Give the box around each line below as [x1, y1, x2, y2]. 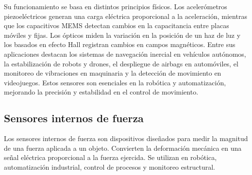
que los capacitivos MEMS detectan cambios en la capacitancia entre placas [4, 20, 229, 31]
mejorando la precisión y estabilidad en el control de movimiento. [4, 87, 199, 97]
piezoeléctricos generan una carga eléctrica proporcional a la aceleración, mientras [4, 11, 247, 21]
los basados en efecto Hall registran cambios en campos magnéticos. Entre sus [4, 39, 235, 49]
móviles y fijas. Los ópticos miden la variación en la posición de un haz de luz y [4, 30, 241, 40]
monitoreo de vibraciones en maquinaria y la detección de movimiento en [4, 68, 221, 78]
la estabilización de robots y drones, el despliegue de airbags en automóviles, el [4, 58, 238, 68]
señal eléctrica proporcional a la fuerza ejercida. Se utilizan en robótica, [4, 152, 217, 162]
